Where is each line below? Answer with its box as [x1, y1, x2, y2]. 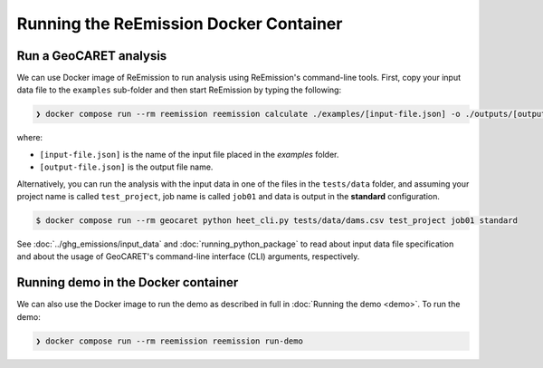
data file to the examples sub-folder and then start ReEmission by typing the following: [16, 84, 342, 95]
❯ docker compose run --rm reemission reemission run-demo [35, 335, 303, 346]
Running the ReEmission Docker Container [16, 14, 343, 34]
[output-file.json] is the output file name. [39, 161, 214, 172]
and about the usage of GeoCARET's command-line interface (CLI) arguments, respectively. [16, 251, 360, 262]
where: [16, 132, 43, 143]
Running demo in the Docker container [16, 275, 239, 290]
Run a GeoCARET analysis [16, 48, 167, 63]
